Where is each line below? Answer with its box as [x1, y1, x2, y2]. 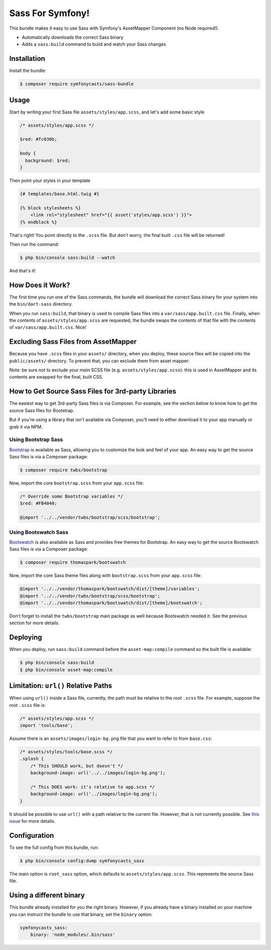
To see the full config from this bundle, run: [9, 844, 99, 850]
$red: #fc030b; [20, 136, 57, 142]
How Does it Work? [9, 280, 70, 289]
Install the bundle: [9, 68, 46, 74]
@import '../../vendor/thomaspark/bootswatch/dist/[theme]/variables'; [20, 586, 200, 592]
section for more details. [9, 620, 60, 626]
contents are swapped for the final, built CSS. [9, 374, 103, 380]
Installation [9, 54, 45, 63]
